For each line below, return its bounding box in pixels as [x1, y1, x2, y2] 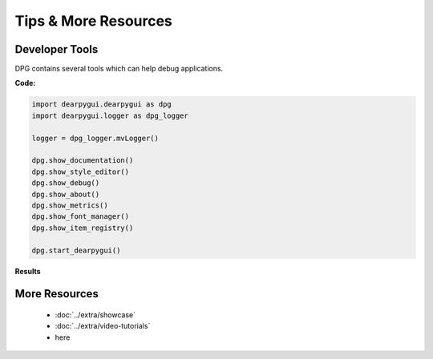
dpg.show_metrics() [31, 200, 108, 210]
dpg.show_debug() [31, 179, 100, 188]
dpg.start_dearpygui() [31, 245, 121, 255]
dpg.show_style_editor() [31, 167, 130, 176]
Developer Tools [14, 42, 99, 56]
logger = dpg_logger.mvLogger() [31, 133, 160, 143]
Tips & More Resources [14, 12, 172, 30]
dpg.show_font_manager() [31, 212, 130, 221]
